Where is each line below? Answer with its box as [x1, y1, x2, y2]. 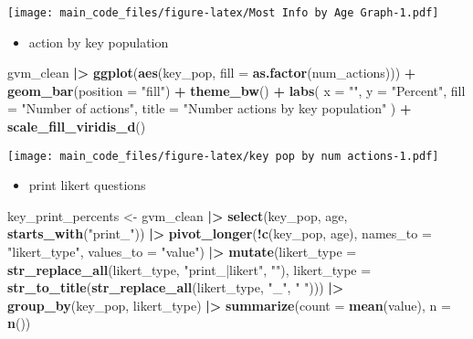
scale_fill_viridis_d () [7, 117, 146, 136]
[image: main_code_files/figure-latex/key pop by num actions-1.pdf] [7, 149, 439, 163]
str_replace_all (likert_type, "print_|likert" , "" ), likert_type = [7, 260, 372, 279]
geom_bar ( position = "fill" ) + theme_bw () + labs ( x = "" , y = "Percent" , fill [7, 80, 466, 100]
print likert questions [28, 175, 146, 195]
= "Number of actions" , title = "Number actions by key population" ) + [7, 99, 412, 118]
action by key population [28, 32, 169, 51]
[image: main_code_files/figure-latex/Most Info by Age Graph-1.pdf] [7, 6, 439, 19]
